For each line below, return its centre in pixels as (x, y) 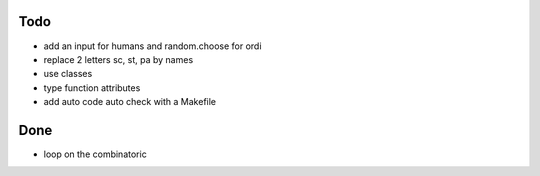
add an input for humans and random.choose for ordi (152, 46)
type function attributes (92, 87)
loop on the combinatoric (95, 154)
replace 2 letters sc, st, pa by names (118, 59)
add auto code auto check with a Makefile (130, 102)
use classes (68, 74)
